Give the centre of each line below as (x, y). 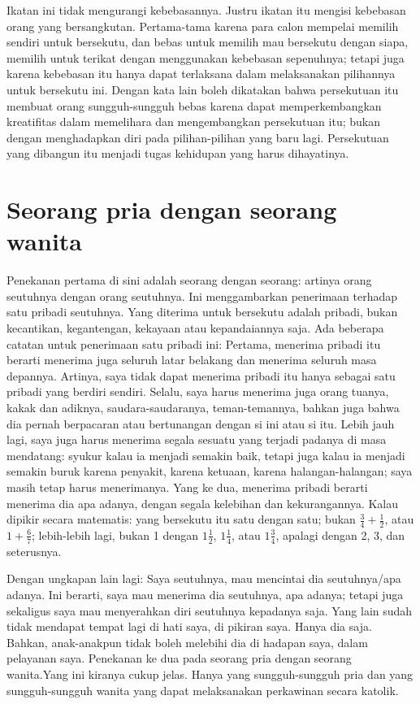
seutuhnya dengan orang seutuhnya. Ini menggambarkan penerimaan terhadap (202, 296)
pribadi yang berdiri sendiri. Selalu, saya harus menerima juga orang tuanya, (198, 391)
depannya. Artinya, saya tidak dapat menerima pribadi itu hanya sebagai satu (201, 375)
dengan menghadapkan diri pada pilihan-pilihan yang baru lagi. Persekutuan (198, 137)
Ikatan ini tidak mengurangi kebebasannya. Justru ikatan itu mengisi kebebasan (206, 10)
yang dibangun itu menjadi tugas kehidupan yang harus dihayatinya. (178, 153)
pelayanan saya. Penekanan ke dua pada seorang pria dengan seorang (179, 658)
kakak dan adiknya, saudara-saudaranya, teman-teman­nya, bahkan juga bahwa (203, 407)
